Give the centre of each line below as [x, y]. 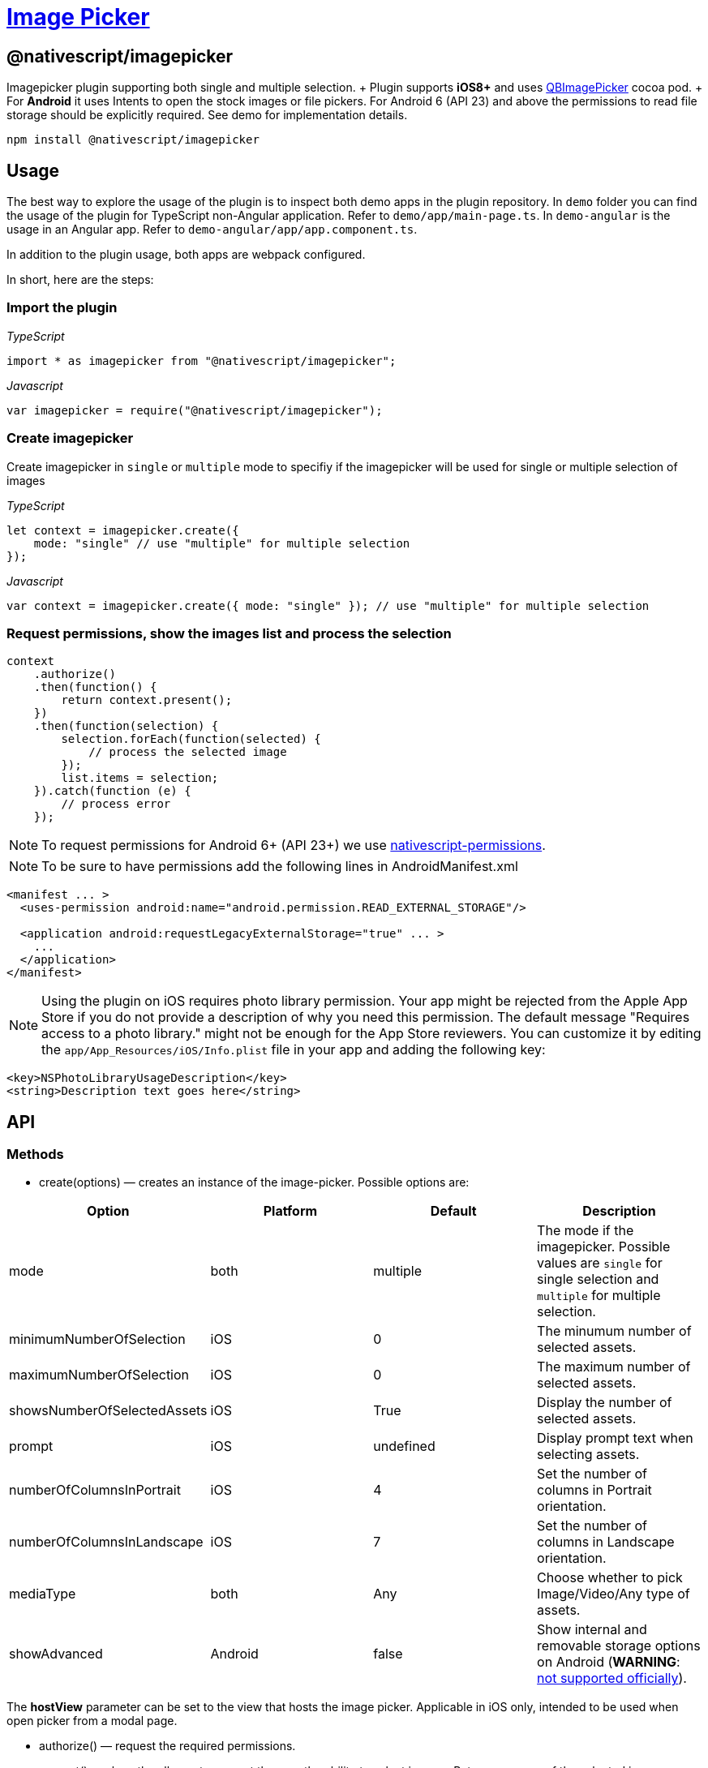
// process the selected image [188, 752]
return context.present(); [147, 700]
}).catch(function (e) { [112, 791]
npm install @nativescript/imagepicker [133, 140]
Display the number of [605, 1403]
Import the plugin [62, 308]
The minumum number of [614, 1331]
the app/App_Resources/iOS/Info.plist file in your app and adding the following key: [294, 1050]
